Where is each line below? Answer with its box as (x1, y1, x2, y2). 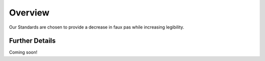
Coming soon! (9, 49, 38, 55)
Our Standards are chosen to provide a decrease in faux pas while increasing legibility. (9, 24, 185, 30)
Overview (9, 7, 50, 18)
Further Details (9, 37, 56, 45)
